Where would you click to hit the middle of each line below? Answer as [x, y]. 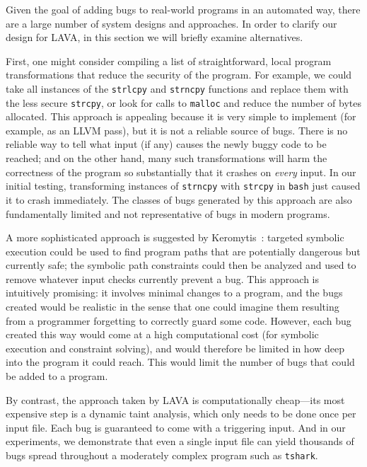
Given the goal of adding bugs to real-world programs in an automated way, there [183, 9]
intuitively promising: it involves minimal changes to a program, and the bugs [174, 293]
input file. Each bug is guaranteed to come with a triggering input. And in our [176, 427]
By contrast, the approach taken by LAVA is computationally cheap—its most [175, 399]
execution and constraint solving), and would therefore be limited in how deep [175, 348]
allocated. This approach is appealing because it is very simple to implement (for [181, 116]
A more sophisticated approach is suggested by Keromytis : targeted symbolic [175, 237]
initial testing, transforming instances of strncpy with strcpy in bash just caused [183, 186]
